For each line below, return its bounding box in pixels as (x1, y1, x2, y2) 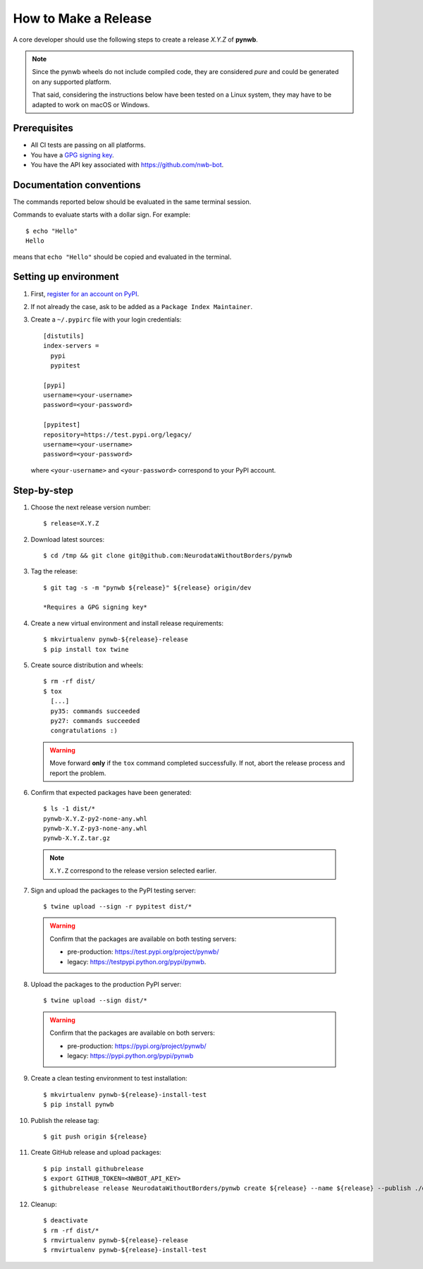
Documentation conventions (13, 179, 141, 190)
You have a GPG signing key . (30, 150, 114, 159)
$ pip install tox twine (43, 645, 129, 653)
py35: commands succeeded (50, 707, 140, 715)
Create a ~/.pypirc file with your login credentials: (30, 315, 182, 324)
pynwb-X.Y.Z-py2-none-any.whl (43, 815, 148, 822)
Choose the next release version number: (30, 503, 151, 511)
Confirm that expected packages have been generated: (30, 788, 192, 796)
